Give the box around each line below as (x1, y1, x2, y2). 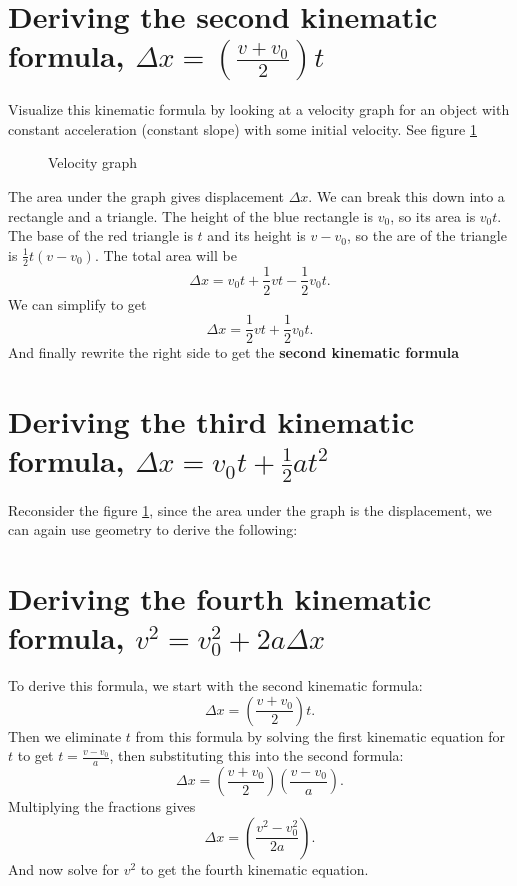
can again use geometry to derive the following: (8, 519, 298, 540)
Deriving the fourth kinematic (8, 577, 432, 618)
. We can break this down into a (308, 185, 505, 206)
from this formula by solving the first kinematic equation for (135, 725, 506, 746)
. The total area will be (94, 244, 237, 265)
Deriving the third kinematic (8, 401, 415, 442)
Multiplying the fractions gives (8, 796, 196, 817)
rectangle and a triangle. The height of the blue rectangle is (8, 205, 373, 226)
